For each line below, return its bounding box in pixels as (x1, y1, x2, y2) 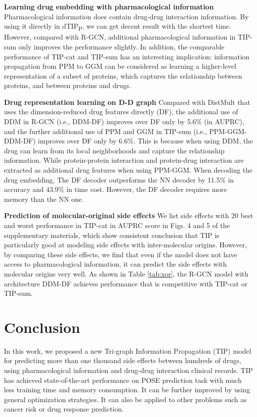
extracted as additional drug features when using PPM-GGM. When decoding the (4, 165, 253, 175)
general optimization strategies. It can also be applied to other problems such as (4, 394, 247, 404)
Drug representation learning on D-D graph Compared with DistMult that (4, 96, 251, 107)
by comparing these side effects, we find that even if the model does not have (4, 249, 237, 259)
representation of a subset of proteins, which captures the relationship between (4, 70, 242, 81)
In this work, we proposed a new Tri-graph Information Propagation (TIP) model (4, 345, 252, 356)
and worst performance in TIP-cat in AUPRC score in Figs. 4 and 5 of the (4, 220, 230, 230)
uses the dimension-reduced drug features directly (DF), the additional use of (4, 106, 238, 117)
